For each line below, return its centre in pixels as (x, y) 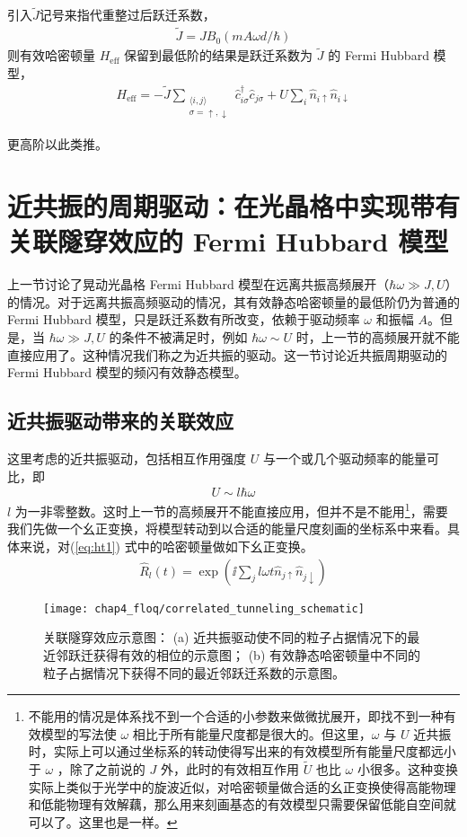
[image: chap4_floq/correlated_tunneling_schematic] (204, 608)
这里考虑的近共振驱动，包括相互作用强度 (127, 458)
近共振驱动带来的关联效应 (120, 421)
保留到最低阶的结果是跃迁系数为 (219, 55)
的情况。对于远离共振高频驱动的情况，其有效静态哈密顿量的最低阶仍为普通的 (233, 301)
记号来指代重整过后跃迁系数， (127, 15)
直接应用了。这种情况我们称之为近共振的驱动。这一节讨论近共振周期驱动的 (227, 354)
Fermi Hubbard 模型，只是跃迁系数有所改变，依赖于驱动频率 (184, 319)
